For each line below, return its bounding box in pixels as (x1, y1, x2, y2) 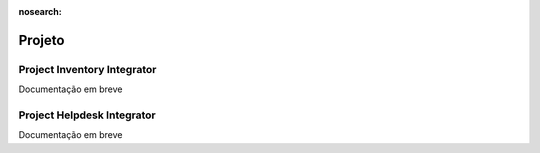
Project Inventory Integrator (18, 62, 157, 76)
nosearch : (18, 6, 62, 17)
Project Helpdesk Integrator (18, 108, 157, 122)
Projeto (18, 31, 65, 49)
